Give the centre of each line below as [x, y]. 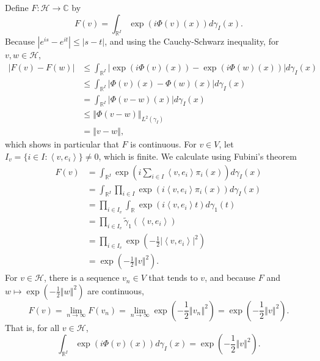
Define [17, 7]
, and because [230, 277]
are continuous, [116, 290]
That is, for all [32, 327]
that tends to [173, 277]
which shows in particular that [62, 144]
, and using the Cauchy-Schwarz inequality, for [192, 41]
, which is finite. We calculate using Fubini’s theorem [198, 156]
